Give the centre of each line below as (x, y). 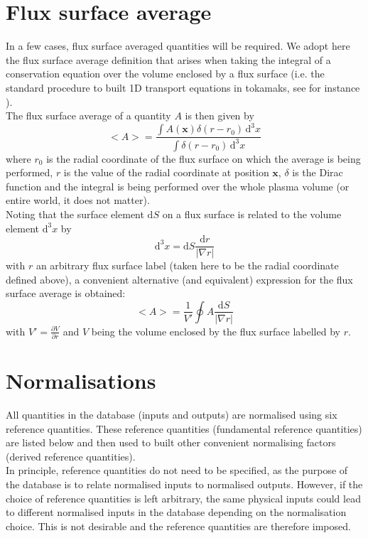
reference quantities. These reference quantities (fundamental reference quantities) (184, 428)
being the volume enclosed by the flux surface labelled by (216, 331)
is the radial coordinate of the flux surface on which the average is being (204, 158)
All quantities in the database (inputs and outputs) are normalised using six (172, 414)
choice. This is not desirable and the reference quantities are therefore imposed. (178, 526)
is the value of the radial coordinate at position (166, 172)
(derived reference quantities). (71, 456)
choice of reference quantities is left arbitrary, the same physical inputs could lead (183, 498)
